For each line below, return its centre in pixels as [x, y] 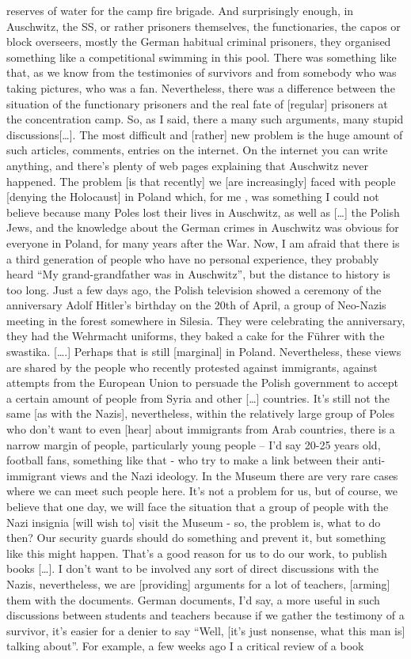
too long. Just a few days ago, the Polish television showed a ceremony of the [194, 289]
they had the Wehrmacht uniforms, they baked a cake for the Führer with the [196, 336]
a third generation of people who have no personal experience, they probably [193, 258]
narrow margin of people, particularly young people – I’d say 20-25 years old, [194, 444]
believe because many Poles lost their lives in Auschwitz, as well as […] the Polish [203, 212]
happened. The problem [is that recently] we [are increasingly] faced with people [201, 181]
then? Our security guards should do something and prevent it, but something [196, 538]
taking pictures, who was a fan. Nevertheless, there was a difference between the [201, 87]
